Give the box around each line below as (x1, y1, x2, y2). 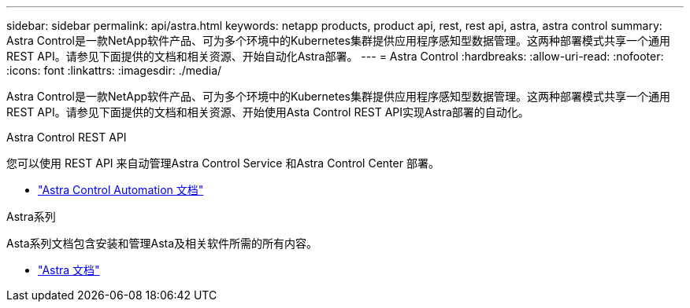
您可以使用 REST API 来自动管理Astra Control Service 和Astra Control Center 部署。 (6, 156, 440, 170)
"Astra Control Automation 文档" (38, 183, 204, 196)
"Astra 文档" (38, 263, 100, 277)
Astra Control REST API (6, 130, 127, 144)
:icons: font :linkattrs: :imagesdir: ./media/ (6, 64, 222, 77)
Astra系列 (6, 210, 56, 223)
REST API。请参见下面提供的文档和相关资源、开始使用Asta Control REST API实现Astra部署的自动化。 (6, 105, 529, 119)
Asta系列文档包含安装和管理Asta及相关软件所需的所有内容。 (6, 236, 318, 250)
